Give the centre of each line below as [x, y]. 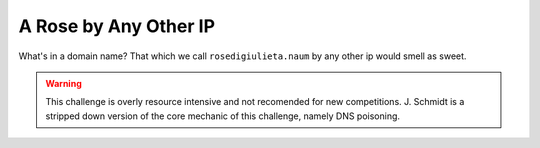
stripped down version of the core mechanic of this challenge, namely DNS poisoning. [222, 116]
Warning [63, 83]
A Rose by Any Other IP [116, 26]
